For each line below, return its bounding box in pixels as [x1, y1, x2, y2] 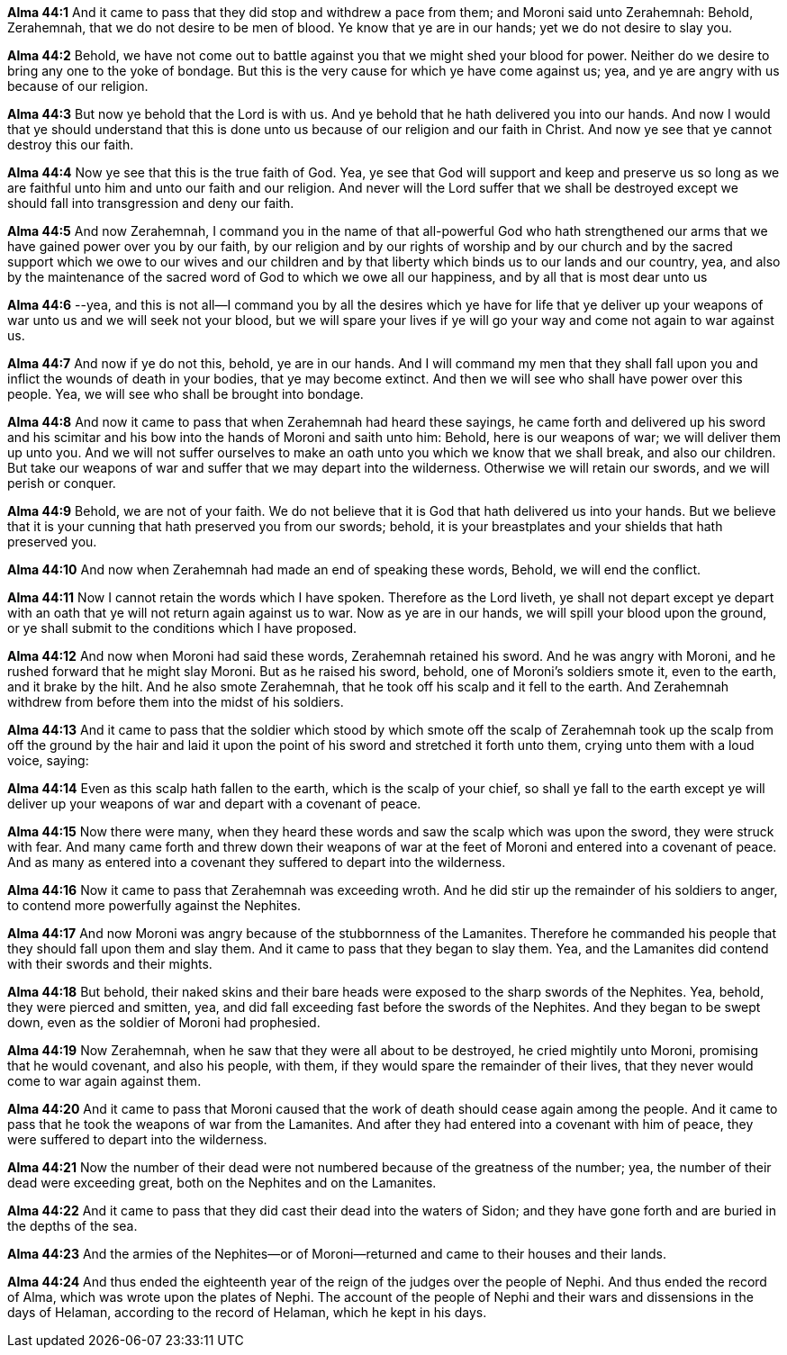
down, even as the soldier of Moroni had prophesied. [7, 1015, 321, 1030]
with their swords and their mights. [7, 956, 213, 971]
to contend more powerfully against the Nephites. [7, 898, 302, 913]
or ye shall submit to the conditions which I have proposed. [7, 620, 357, 636]
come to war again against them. [7, 1073, 202, 1089]
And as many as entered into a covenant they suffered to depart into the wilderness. [7, 854, 506, 870]
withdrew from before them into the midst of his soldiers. [7, 694, 344, 709]
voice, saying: [7, 753, 89, 768]
